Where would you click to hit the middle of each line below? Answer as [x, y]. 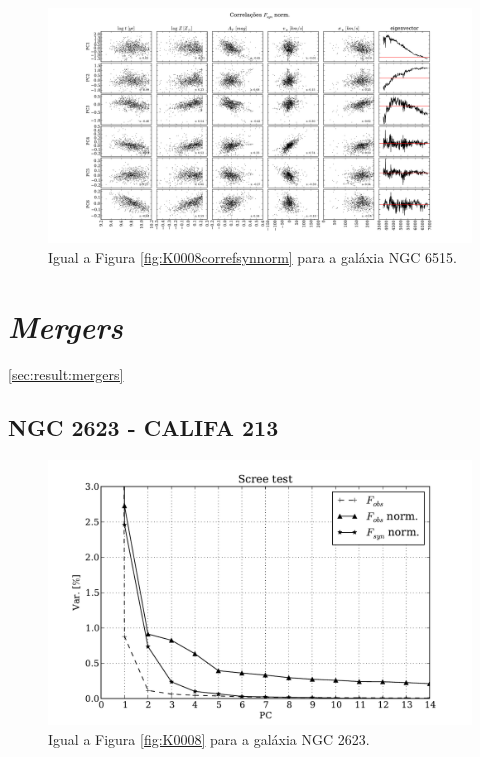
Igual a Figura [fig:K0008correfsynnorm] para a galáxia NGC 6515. [252, 256]
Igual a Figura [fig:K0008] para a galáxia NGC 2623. [209, 738]
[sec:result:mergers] [66, 373]
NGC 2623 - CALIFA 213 [143, 427]
